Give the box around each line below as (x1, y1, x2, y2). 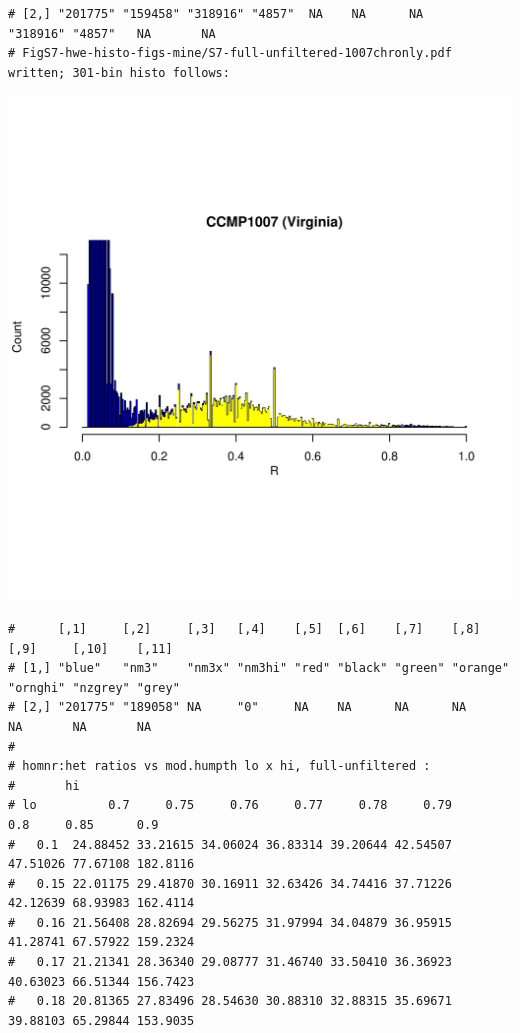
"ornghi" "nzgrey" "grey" (8, 680, 180, 695)
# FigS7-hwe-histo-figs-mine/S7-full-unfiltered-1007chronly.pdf (8, 46, 452, 61)
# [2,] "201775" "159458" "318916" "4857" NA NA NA (8, 7, 424, 21)
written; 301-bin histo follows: (8, 65, 230, 80)
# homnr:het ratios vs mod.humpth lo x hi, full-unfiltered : (8, 759, 431, 774)
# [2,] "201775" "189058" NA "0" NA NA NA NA (8, 700, 467, 715)
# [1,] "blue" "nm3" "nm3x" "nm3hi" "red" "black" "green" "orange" (8, 661, 510, 676)
